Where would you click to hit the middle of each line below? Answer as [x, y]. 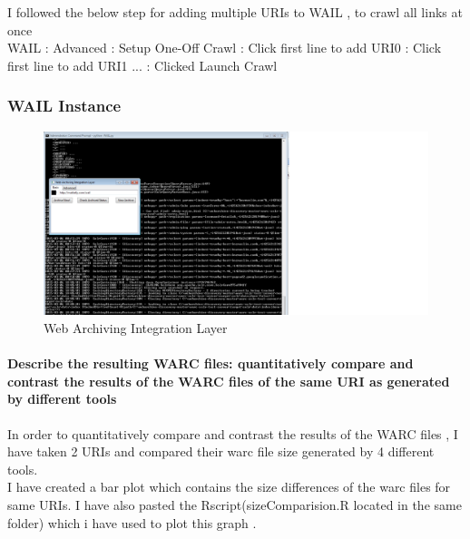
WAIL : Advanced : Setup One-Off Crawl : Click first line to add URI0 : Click [225, 48]
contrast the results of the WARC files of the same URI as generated [229, 381]
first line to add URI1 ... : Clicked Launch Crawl [142, 65]
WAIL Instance [64, 106]
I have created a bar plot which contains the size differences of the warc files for [229, 487]
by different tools [62, 399]
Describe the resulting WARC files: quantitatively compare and [211, 363]
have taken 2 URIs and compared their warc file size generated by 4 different [221, 451]
